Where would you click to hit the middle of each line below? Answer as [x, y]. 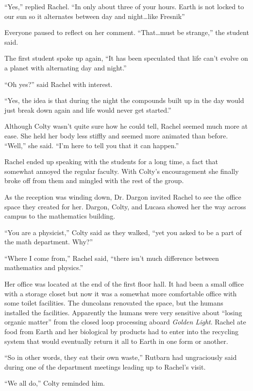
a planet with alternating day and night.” [66, 67]
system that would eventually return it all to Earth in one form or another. [116, 341]
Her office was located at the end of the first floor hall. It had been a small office [124, 284]
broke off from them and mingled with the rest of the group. [94, 180]
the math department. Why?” [49, 242]
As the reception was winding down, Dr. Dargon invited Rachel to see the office [123, 196]
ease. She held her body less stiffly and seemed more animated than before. [116, 135]
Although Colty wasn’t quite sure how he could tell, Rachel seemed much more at [126, 126]
